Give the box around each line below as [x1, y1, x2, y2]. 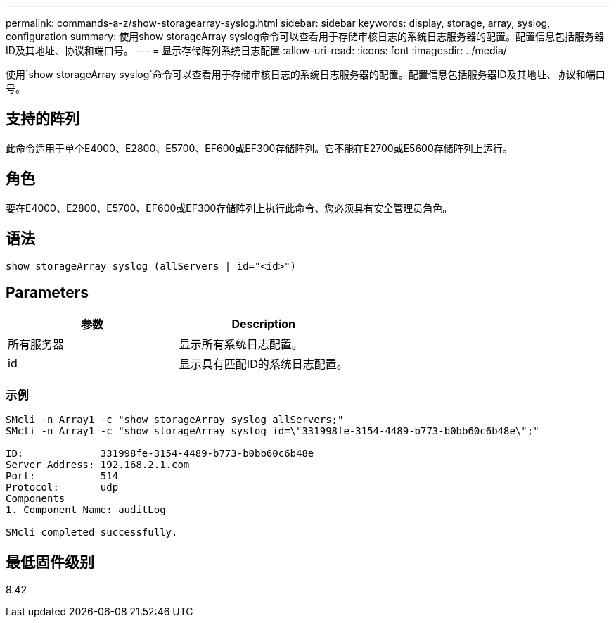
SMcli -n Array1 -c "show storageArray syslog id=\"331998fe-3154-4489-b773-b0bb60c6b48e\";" [6, 425, 539, 437]
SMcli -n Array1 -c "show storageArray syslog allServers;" [6, 414, 344, 426]
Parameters [6, 283, 89, 301]
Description [231, 317, 295, 332]
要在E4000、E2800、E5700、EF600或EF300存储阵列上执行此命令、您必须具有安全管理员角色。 [6, 201, 453, 214]
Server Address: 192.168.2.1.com [6, 459, 190, 471]
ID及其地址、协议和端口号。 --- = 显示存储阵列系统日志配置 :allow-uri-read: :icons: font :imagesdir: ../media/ [6, 44, 507, 56]
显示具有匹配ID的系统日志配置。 [179, 357, 348, 372]
